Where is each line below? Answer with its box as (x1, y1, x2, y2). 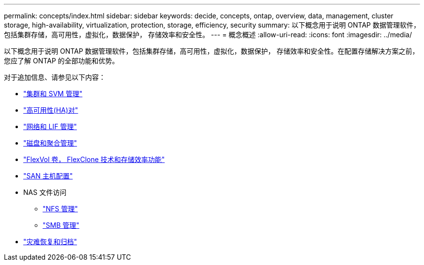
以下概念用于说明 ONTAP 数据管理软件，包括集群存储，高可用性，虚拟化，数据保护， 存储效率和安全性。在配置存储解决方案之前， (4, 47, 419, 55)
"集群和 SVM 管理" (23, 89, 83, 98)
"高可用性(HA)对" (23, 106, 78, 114)
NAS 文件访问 (23, 188, 67, 196)
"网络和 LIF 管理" (23, 122, 77, 131)
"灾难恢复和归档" (23, 237, 77, 246)
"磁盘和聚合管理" (23, 139, 77, 147)
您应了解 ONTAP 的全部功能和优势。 (4, 57, 119, 65)
